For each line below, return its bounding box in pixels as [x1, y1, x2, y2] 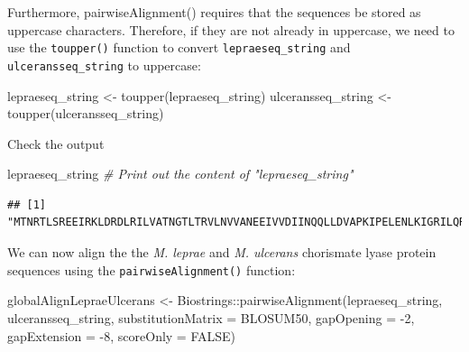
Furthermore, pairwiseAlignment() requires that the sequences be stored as [7, 3, 421, 21]
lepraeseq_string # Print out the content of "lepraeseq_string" [7, 164, 354, 183]
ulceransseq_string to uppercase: [7, 55, 201, 74]
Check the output [7, 134, 105, 153]
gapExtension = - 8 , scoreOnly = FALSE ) [7, 326, 236, 345]
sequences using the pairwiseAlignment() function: [7, 260, 296, 279]
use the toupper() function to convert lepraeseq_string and [7, 38, 351, 57]
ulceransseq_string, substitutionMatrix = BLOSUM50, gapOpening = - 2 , [7, 308, 415, 327]
